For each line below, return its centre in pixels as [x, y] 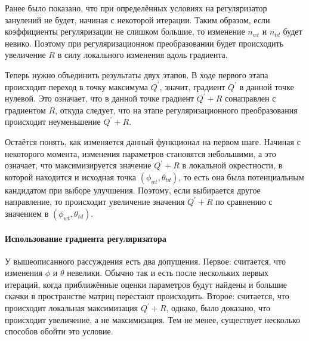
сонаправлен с [251, 98]
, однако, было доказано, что [218, 308]
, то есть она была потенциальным [241, 176]
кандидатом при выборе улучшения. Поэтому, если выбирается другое [133, 190]
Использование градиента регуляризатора [86, 238]
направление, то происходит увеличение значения [95, 202]
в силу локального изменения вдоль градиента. [143, 55]
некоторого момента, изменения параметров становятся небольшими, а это [140, 153]
